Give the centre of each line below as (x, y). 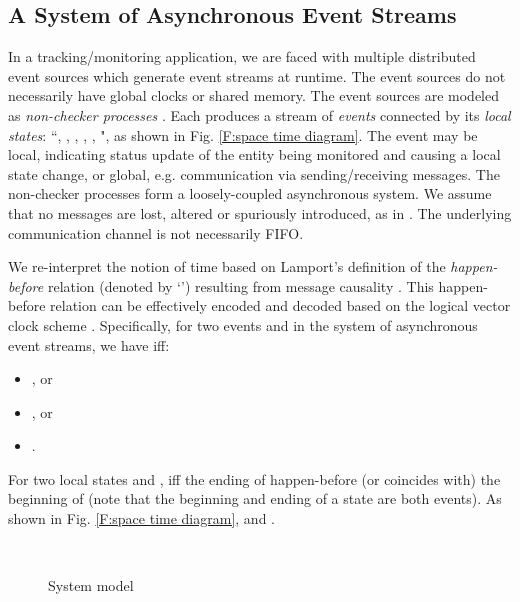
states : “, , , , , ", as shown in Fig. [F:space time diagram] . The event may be (243, 134)
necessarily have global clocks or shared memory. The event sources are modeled (254, 95)
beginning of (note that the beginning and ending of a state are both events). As (255, 498)
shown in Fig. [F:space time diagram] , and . (141, 518)
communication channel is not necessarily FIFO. (156, 232)
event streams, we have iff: (89, 344)
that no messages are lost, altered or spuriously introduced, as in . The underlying (260, 212)
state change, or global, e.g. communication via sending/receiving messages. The (254, 173)
